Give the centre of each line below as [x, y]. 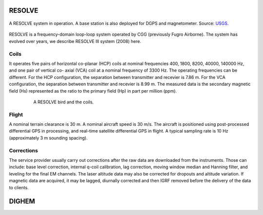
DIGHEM [22, 202]
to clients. [19, 187]
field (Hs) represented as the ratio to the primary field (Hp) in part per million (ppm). [93, 91]
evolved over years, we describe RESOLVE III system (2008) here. [75, 41]
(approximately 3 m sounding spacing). [48, 138]
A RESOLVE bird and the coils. [64, 102]
